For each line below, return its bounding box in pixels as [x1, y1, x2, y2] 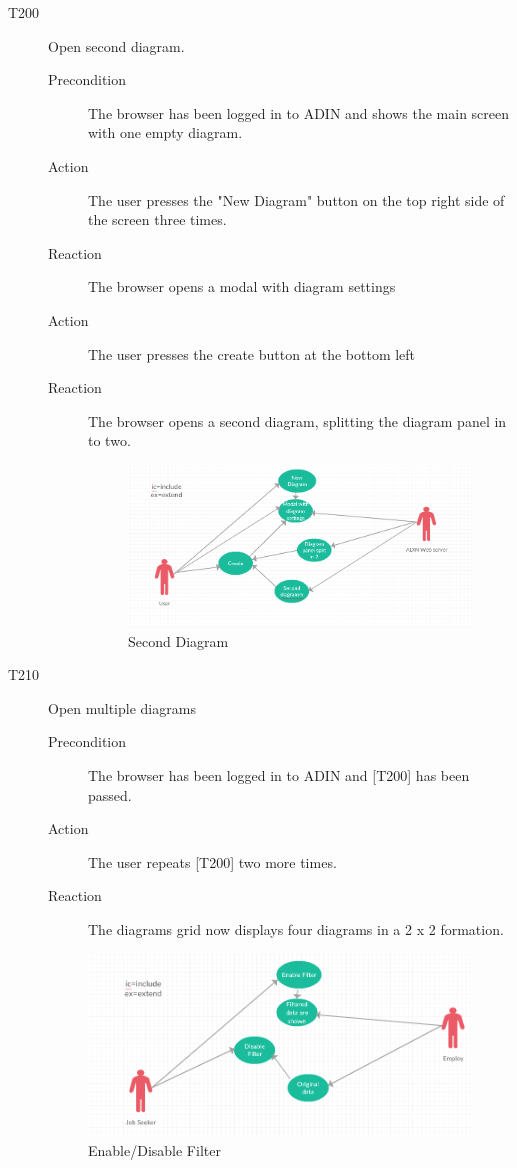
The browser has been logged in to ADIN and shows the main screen [88, 102, 510, 123]
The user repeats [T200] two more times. [88, 851, 337, 872]
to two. [88, 430, 131, 451]
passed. [88, 784, 132, 805]
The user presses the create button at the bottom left [88, 343, 416, 364]
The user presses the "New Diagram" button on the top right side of [88, 189, 505, 210]
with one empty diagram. [88, 122, 243, 143]
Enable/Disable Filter [88, 1139, 221, 1160]
